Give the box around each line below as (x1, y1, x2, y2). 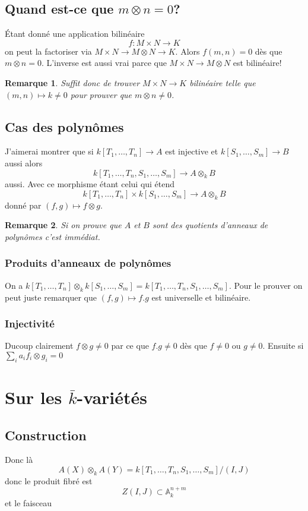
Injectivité (5, 316, 55, 331)
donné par (5, 198, 42, 211)
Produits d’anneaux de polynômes (5, 255, 172, 270)
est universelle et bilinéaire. (151, 291, 251, 303)
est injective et (165, 145, 218, 157)
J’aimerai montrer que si (5, 145, 94, 157)
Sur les (5, 384, 62, 409)
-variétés (77, 384, 148, 409)
